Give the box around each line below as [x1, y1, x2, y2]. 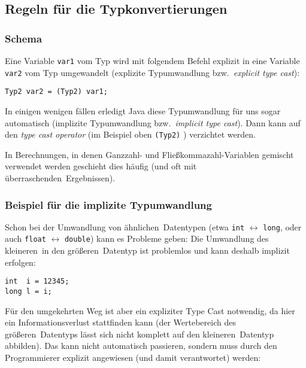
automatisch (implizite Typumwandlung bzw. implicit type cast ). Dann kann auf [5, 116, 301, 129]
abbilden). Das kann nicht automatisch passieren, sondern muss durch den [5, 339, 277, 352]
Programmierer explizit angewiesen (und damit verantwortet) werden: [5, 351, 261, 363]
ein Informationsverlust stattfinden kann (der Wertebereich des [5, 316, 236, 329]
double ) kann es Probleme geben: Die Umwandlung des [64, 232, 269, 245]
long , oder [263, 220, 302, 233]
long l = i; [5, 287, 52, 296]
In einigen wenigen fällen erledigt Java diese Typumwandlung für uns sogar [5, 104, 281, 117]
